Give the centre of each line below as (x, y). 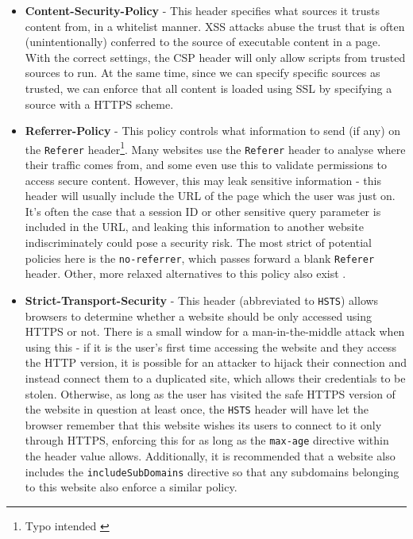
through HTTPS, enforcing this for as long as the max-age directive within (207, 440)
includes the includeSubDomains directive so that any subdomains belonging (212, 471)
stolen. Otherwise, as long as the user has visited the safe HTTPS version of (210, 393)
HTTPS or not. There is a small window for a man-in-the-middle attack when (215, 331)
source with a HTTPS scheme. (99, 104)
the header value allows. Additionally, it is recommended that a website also (210, 456)
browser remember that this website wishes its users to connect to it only (203, 424)
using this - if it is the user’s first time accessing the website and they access (210, 346)
